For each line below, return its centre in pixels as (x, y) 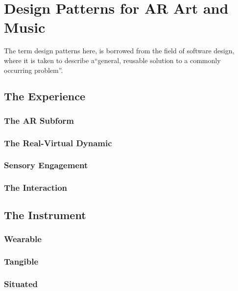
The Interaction (36, 188)
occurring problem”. (34, 70)
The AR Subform (39, 120)
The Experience (45, 96)
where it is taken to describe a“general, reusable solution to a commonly (112, 60)
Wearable (23, 238)
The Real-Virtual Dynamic (58, 143)
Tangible (21, 261)
